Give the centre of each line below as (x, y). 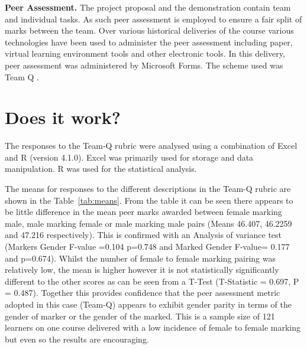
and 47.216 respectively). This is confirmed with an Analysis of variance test (143, 235)
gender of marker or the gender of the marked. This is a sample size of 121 (140, 316)
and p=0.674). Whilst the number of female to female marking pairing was (140, 258)
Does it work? (63, 117)
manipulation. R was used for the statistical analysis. (101, 169)
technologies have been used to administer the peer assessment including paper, (149, 42)
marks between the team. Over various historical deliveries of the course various (149, 30)
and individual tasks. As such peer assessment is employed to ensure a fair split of (153, 19)
